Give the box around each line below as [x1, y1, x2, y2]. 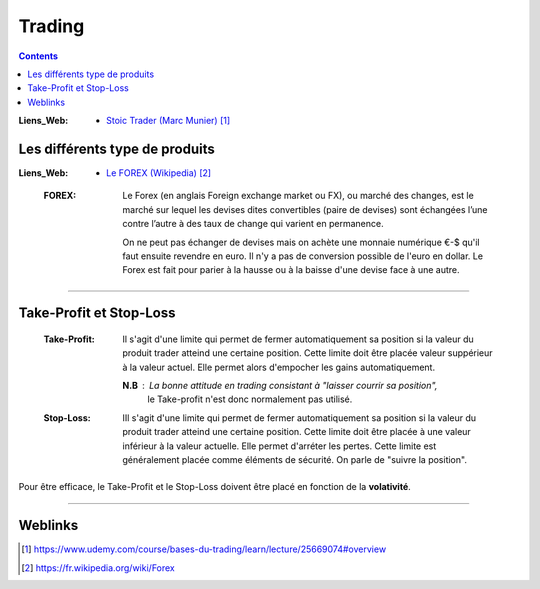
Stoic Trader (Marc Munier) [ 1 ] [106, 115, 231, 127]
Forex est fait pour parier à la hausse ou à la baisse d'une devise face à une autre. [122, 264, 460, 276]
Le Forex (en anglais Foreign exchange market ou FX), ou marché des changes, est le [122, 190, 474, 202]
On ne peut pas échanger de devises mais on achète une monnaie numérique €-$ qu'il [122, 236, 480, 248]
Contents [18, 50, 59, 62]
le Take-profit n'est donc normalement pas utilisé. [147, 393, 353, 405]
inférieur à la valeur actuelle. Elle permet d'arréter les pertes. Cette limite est [122, 440, 437, 452]
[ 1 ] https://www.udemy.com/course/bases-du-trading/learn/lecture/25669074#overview [21, 543, 387, 555]
